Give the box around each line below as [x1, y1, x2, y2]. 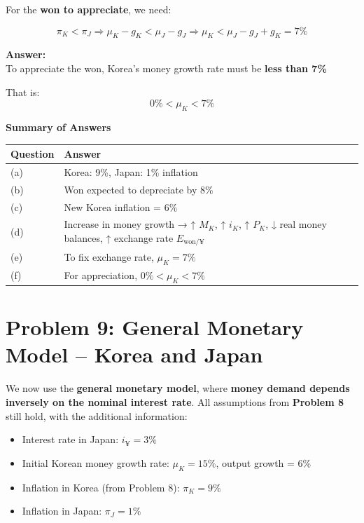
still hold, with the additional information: [6, 408, 188, 423]
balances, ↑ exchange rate [64, 231, 174, 245]
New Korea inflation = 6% [64, 199, 178, 214]
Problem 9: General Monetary [6, 313, 304, 341]
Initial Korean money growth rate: [22, 455, 169, 470]
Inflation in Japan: [22, 503, 102, 518]
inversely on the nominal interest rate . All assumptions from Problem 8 [6, 394, 344, 409]
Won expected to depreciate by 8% [64, 182, 213, 196]
